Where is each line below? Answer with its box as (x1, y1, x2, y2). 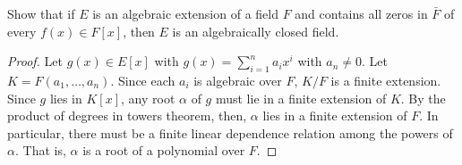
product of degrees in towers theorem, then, (7, 106, 247, 125)
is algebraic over (193, 70, 282, 89)
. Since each (110, 70, 175, 89)
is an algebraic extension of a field (92, 4, 278, 22)
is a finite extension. (330, 70, 441, 89)
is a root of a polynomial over (82, 141, 245, 160)
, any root (121, 88, 175, 107)
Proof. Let (7, 52, 63, 70)
